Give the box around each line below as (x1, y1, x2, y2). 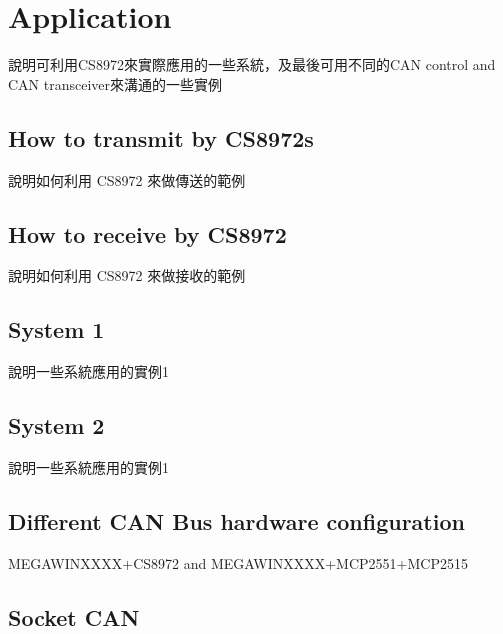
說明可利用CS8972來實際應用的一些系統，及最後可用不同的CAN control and (8, 54, 496, 75)
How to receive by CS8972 (8, 218, 287, 249)
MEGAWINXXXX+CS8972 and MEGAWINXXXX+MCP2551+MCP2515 (8, 552, 468, 573)
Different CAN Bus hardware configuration (8, 505, 465, 536)
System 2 (8, 410, 105, 441)
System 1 (8, 314, 105, 345)
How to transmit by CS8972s (8, 122, 314, 153)
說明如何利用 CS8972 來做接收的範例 (8, 265, 246, 286)
